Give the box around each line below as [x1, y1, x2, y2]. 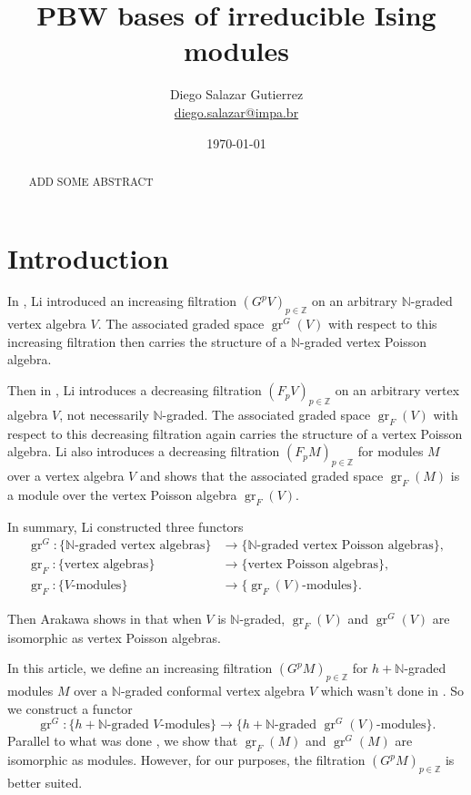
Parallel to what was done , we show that [7, 731, 238, 750]
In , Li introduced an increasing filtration [7, 291, 237, 311]
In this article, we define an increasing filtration [7, 658, 273, 678]
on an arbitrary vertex [335, 381, 460, 400]
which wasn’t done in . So [320, 681, 465, 700]
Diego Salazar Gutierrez [169, 85, 304, 104]
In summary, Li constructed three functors [7, 516, 244, 535]
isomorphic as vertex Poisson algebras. [7, 627, 221, 647]
